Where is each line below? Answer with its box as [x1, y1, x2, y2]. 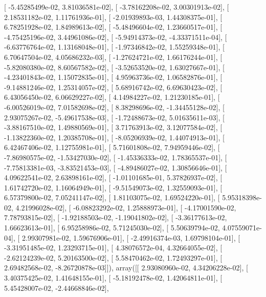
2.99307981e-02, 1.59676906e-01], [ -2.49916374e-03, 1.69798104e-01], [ [21, 232, 240, 243]
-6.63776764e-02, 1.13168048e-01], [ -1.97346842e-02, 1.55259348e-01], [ [4, 41, 225, 52]
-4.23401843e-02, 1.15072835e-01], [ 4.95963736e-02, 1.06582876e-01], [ [4, 72, 223, 82]
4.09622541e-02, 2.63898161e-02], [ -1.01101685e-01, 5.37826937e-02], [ [4, 172, 223, 183]
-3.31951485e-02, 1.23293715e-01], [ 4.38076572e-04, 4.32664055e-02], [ [4, 242, 223, 253]
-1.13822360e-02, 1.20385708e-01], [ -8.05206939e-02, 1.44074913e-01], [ [4, 132, 225, 142]
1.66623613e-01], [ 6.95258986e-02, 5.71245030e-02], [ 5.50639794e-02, [4, 222, 220, 233]
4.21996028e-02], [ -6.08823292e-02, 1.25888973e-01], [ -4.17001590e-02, [15, 202, 236, 213]
